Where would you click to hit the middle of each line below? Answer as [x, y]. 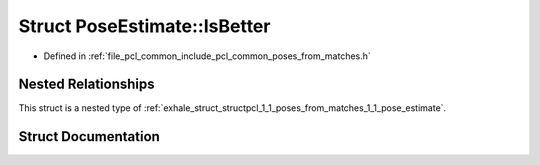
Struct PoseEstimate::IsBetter [144, 26]
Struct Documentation [89, 136]
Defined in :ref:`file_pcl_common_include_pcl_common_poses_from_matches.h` [207, 56]
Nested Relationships [86, 84]
